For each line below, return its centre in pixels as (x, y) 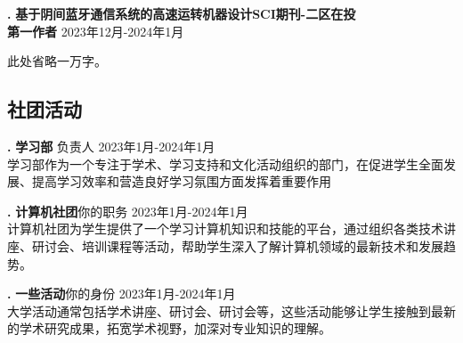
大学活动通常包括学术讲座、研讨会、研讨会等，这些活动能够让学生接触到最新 (231, 310)
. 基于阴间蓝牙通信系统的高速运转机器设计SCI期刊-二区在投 (182, 13)
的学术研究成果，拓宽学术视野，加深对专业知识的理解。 (169, 328)
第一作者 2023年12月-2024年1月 (96, 31)
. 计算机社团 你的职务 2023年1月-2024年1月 (128, 211)
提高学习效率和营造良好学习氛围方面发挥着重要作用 (181, 181)
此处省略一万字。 (57, 61)
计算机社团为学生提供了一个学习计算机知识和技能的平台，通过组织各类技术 (225, 229)
